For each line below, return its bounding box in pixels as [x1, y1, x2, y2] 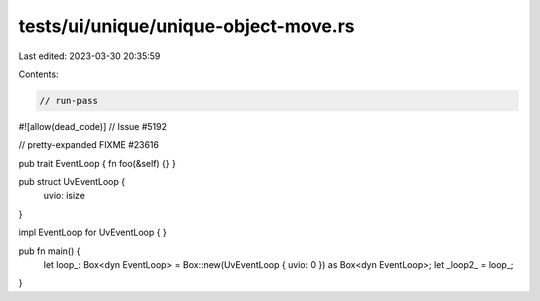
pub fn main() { [18, 245, 81, 257]
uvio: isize [43, 190, 85, 202]
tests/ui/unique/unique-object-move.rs [18, 15, 355, 37]
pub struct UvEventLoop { [18, 176, 125, 188]
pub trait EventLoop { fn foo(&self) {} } [18, 157, 177, 169]
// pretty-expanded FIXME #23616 [18, 139, 160, 151]
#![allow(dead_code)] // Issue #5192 [18, 120, 168, 132]
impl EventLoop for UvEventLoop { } [18, 226, 167, 239]
